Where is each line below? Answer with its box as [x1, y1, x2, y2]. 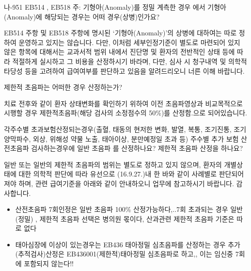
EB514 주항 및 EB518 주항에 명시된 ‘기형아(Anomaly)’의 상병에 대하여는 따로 [4, 28, 237, 38]
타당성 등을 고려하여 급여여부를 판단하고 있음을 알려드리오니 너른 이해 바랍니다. [4, 65, 245, 76]
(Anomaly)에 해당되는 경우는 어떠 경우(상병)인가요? [4, 11, 160, 21]
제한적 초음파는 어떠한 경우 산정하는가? [4, 82, 123, 92]
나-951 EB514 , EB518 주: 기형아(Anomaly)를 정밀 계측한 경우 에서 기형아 [4, 2, 226, 12]
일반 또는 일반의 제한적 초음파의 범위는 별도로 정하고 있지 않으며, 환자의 [4, 159, 222, 169]
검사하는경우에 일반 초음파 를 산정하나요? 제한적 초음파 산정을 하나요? [31, 143, 243, 153]
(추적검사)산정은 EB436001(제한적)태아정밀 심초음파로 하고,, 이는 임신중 [15, 249, 233, 259]
